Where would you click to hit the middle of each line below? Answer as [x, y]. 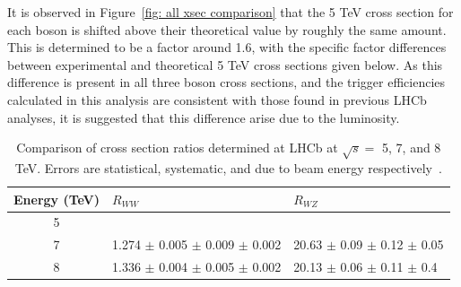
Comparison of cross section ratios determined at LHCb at [177, 148]
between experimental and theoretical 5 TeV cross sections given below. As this [225, 64]
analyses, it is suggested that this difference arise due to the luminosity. [204, 117]
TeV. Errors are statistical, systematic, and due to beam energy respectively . [228, 167]
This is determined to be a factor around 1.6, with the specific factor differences [227, 47]
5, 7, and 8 [412, 148]
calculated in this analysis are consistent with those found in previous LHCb [217, 99]
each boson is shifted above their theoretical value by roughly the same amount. [227, 29]
